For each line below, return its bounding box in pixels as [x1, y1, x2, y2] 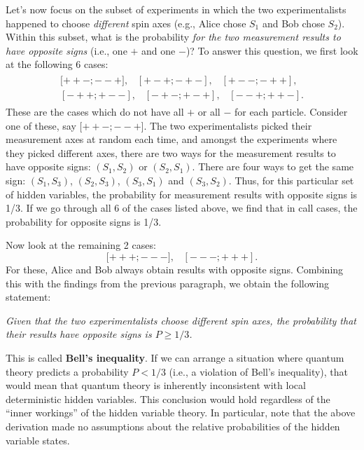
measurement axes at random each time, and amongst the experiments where [6, 132, 337, 146]
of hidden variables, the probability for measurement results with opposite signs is [6, 186, 358, 201]
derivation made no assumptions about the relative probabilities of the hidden [6, 418, 340, 433]
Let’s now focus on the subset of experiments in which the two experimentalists [6, 2, 346, 16]
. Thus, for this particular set [228, 173, 354, 188]
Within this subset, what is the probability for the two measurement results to [6, 29, 341, 44]
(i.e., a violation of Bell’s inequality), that [169, 364, 349, 379]
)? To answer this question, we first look [185, 43, 358, 57]
